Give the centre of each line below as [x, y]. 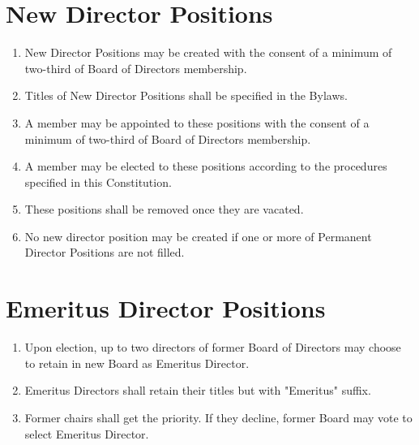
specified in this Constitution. [98, 181]
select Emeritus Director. [87, 433]
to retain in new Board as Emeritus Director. [137, 363]
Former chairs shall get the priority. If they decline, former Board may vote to [218, 417]
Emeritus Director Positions [166, 308]
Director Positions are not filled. [105, 252]
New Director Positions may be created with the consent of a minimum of [208, 52]
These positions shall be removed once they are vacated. [164, 209]
